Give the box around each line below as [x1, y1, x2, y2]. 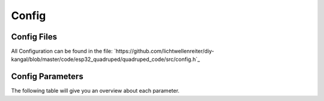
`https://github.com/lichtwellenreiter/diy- [114, 48, 214, 55]
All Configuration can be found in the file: [11, 48, 113, 55]
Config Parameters [11, 72, 83, 82]
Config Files [11, 32, 57, 42]
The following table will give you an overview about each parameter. [11, 87, 180, 94]
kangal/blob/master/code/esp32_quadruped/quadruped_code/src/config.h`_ [11, 56, 200, 63]
